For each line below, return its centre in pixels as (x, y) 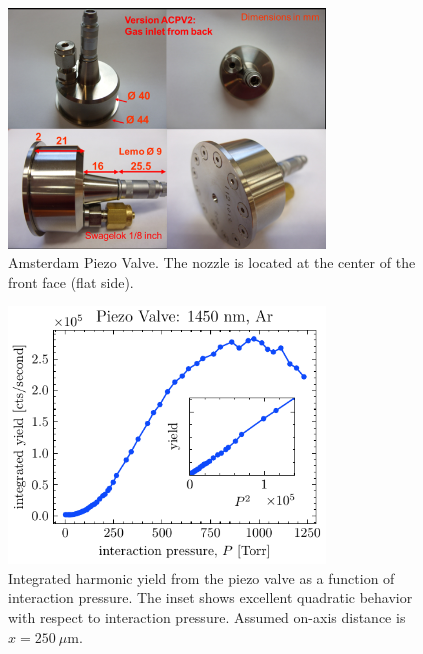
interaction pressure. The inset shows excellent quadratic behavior (210, 597)
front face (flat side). (71, 281)
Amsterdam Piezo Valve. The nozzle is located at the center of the (212, 262)
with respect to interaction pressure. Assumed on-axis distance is (207, 617)
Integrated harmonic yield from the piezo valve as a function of (201, 577)
